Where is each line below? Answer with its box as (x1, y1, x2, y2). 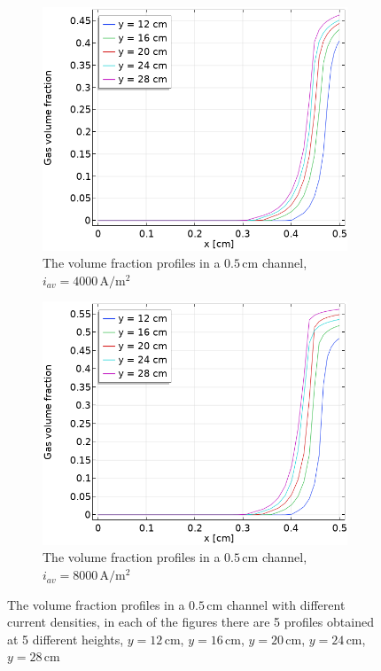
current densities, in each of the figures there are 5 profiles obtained (7, 612, 374, 631)
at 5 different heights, (7, 629, 124, 648)
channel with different (226, 595, 346, 613)
